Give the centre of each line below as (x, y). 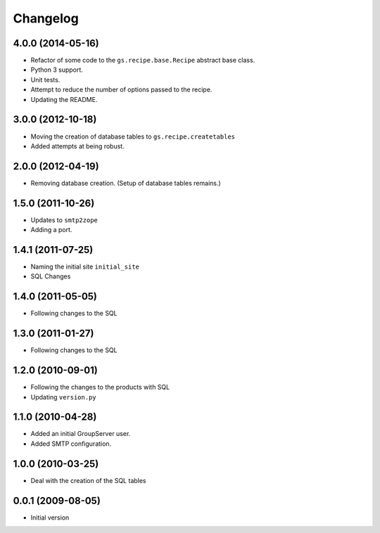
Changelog (46, 18)
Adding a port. (51, 230)
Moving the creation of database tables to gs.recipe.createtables (133, 136)
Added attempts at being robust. (77, 146)
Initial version (50, 518)
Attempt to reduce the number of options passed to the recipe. (121, 90)
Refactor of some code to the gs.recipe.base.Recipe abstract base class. (143, 60)
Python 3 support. (57, 70)
